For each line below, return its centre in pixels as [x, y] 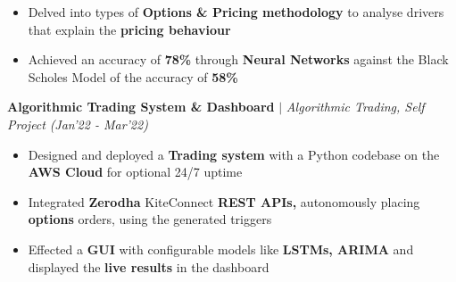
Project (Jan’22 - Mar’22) [78, 124]
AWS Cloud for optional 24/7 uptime [135, 172]
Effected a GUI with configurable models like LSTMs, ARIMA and [221, 249]
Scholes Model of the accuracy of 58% [133, 76]
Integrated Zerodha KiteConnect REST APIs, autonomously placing [224, 201]
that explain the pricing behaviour [129, 29]
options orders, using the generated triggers [150, 219]
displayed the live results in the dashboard [149, 266]
